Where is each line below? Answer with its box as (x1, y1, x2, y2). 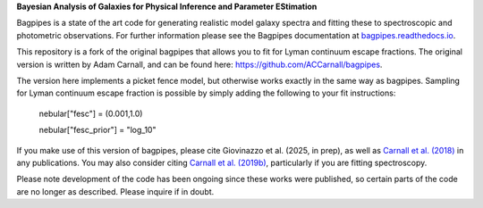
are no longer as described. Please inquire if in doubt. (16, 186, 215, 196)
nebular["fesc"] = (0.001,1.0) (38, 108, 143, 119)
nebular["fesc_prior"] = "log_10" (38, 125, 157, 136)
